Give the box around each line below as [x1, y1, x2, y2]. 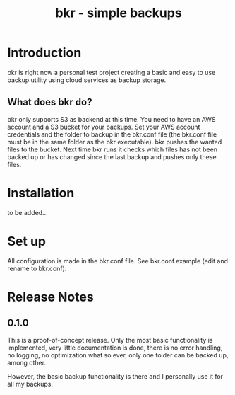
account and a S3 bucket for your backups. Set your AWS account [7, 122, 200, 131]
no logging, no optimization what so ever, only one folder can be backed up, [7, 350, 229, 359]
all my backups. [7, 379, 53, 388]
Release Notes [7, 289, 94, 305]
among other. [7, 358, 47, 367]
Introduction [7, 45, 82, 61]
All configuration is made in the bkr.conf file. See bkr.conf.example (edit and [7, 256, 228, 265]
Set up [7, 233, 46, 249]
